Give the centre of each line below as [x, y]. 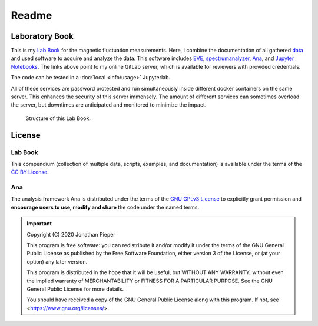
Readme [32, 15]
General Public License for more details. [75, 289]
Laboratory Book [42, 36]
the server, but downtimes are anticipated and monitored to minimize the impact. [109, 105]
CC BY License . [30, 172]
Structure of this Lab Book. [58, 118]
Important [39, 224]
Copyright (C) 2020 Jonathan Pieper [71, 234]
